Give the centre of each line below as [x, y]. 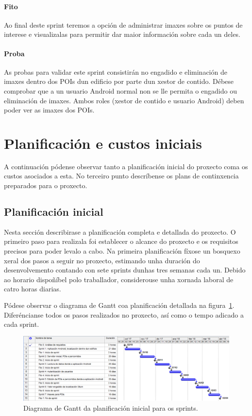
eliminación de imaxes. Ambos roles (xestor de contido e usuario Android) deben [124, 100]
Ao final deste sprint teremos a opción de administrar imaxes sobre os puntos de [123, 24]
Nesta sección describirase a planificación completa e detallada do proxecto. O [120, 232]
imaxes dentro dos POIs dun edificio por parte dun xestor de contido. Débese [119, 81]
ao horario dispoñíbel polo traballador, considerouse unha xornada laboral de [119, 279]
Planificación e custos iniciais [103, 143]
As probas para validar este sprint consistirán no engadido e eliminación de [116, 72]
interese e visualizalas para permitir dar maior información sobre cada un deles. [122, 34]
